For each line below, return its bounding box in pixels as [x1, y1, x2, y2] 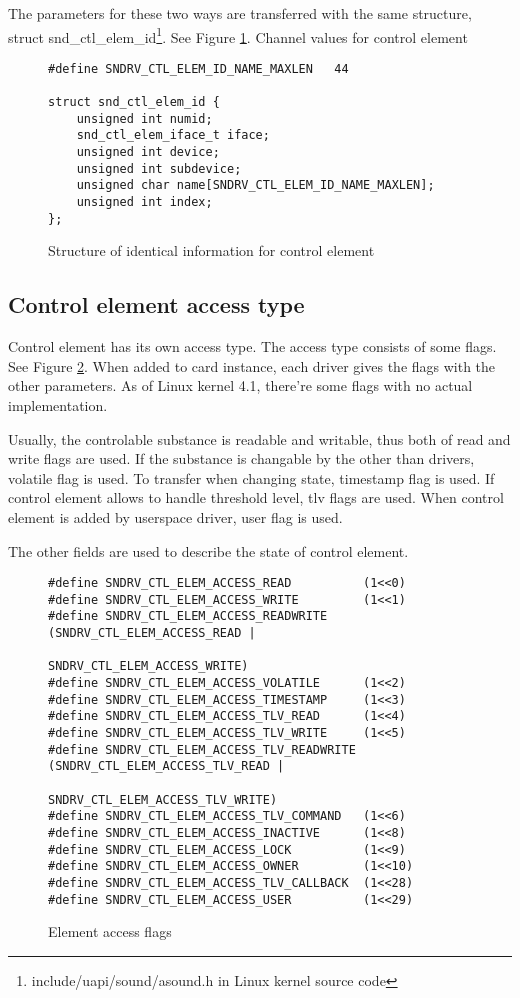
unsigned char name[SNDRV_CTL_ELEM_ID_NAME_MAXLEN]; [76, 178, 435, 193]
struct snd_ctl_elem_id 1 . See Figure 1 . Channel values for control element [8, 23, 468, 47]
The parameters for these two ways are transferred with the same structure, [8, 3, 472, 23]
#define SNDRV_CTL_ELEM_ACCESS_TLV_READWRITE [48, 742, 356, 757]
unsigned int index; [76, 195, 213, 210]
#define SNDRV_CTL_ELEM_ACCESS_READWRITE [48, 609, 328, 624]
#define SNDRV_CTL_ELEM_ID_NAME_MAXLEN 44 [48, 61, 349, 76]
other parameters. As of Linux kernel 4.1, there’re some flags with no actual [8, 375, 473, 396]
